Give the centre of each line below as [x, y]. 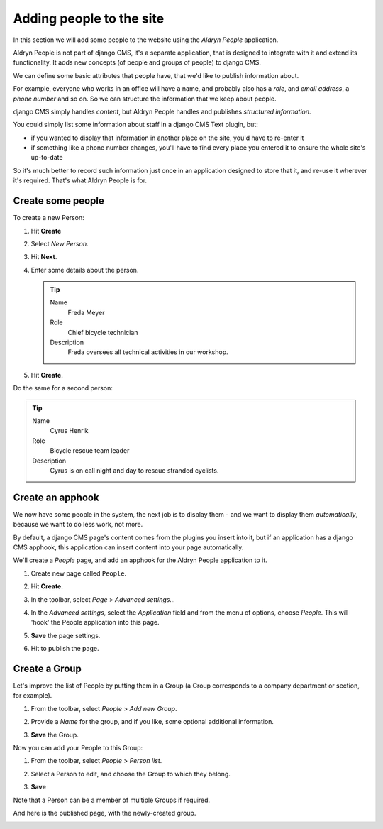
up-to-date [47, 158]
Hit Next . [44, 257]
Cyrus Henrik [69, 431]
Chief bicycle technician [103, 332]
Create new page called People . [79, 573]
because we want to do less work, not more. [78, 525]
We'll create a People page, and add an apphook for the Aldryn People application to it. [140, 560]
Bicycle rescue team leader [90, 451]
